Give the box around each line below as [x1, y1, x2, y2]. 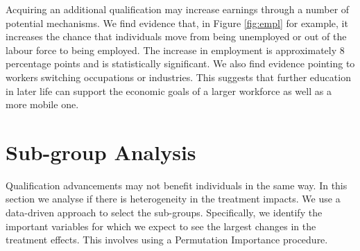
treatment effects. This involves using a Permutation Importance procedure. [6, 232, 328, 247]
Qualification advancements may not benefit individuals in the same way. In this [6, 178, 348, 192]
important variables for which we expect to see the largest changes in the [6, 218, 316, 233]
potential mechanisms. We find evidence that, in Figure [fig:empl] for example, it [6, 15, 348, 30]
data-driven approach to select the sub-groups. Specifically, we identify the [6, 205, 323, 220]
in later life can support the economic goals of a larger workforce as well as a [6, 83, 332, 98]
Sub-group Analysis [6, 137, 196, 166]
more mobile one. [6, 97, 79, 112]
